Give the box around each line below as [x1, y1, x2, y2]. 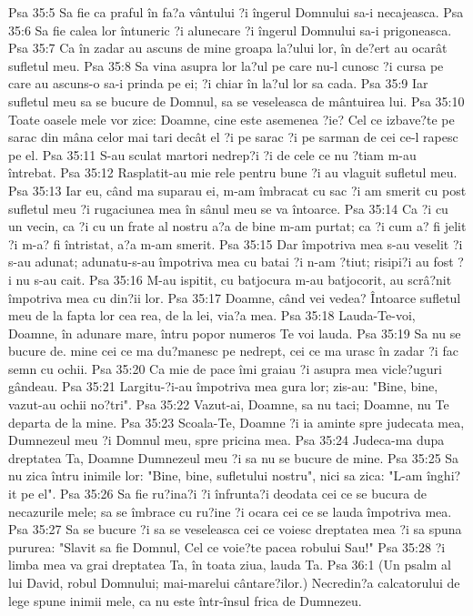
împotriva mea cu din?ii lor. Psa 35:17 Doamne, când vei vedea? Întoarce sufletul [8, 288, 461, 307]
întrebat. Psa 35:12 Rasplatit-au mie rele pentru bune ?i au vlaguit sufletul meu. [8, 163, 458, 182]
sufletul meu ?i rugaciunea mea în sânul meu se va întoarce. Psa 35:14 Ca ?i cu [8, 198, 448, 217]
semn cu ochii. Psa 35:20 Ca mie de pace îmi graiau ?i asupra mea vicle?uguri [8, 358, 442, 378]
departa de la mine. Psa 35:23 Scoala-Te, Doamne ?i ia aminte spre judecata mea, [8, 412, 465, 431]
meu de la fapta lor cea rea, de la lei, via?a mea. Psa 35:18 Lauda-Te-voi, [8, 306, 416, 325]
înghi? [427, 466, 461, 485]
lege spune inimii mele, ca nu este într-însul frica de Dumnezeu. [8, 591, 362, 610]
